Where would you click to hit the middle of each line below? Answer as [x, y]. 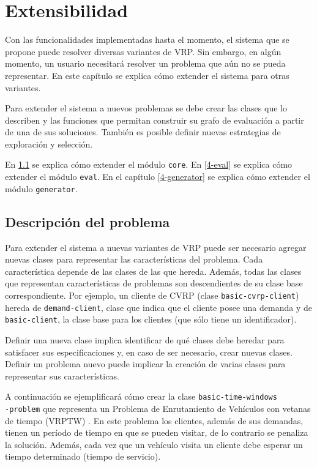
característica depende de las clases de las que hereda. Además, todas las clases [153, 271]
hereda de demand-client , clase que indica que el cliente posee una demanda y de [158, 307]
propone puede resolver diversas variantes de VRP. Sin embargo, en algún [143, 51]
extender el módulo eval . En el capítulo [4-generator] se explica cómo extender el [158, 177]
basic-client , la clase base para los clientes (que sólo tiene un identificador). [151, 319]
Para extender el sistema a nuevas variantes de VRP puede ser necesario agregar [156, 247]
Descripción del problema [88, 221]
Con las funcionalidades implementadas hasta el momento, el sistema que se [147, 39]
